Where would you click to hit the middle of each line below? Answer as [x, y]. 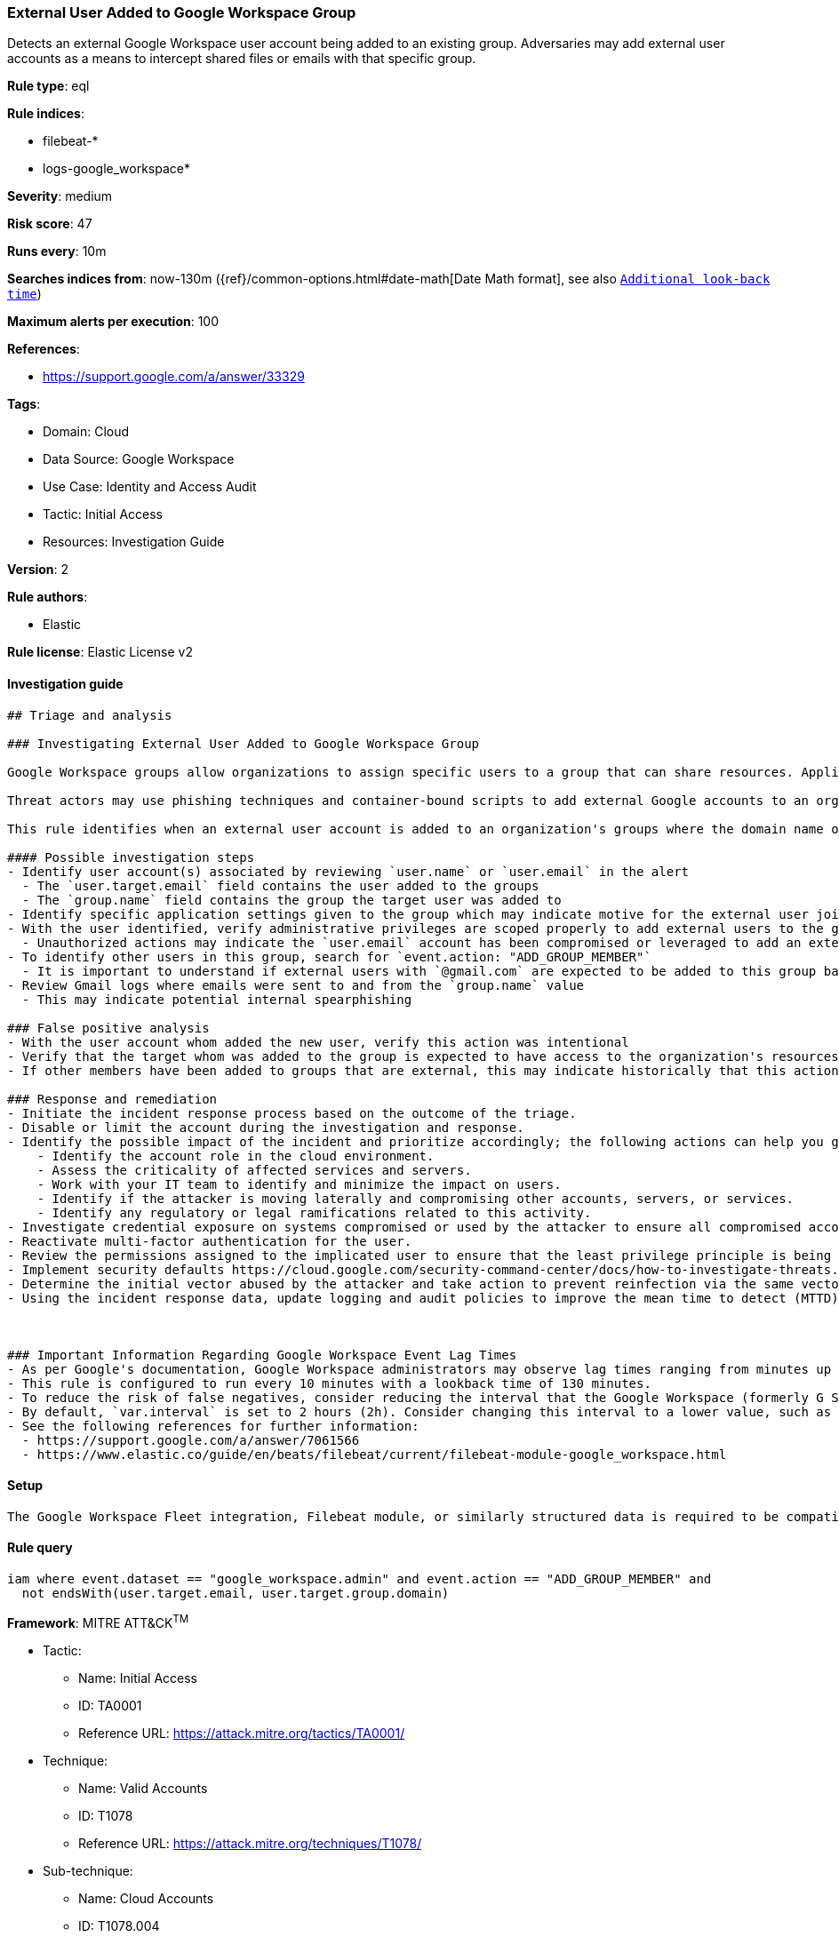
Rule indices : [46, 114]
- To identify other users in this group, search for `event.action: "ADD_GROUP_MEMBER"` [329, 957]
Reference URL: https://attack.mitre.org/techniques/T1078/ [250, 1843]
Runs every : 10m [57, 251]
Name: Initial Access [138, 1678]
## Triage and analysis [90, 715]
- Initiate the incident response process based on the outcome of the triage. [292, 1113]
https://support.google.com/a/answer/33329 [174, 377]
